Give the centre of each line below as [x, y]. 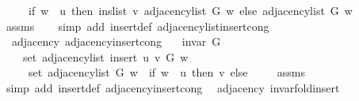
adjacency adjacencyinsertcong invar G [116, 41]
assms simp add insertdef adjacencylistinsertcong [137, 26]
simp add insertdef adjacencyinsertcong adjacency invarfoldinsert [173, 87]
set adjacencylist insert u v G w [105, 56]
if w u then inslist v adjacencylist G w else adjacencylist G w [190, 10]
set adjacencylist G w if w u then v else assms [166, 72]
